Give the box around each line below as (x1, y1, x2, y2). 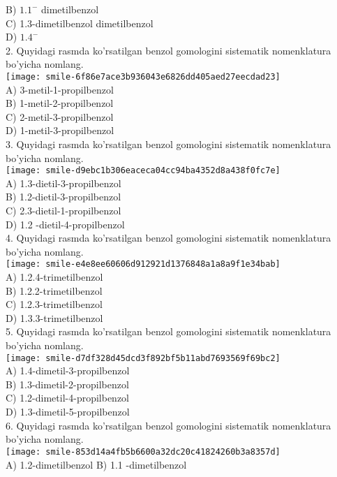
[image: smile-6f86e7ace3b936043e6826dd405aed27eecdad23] (6, 71, 280, 82)
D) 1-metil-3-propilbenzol (6, 123, 114, 138)
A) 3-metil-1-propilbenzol (6, 82, 114, 96)
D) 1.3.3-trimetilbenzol (6, 310, 103, 325)
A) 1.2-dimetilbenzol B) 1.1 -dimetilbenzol (6, 457, 187, 471)
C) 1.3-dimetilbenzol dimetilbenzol (6, 15, 153, 30)
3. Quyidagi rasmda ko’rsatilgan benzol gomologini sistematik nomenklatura (6, 137, 331, 151)
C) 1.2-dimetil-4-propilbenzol (6, 390, 130, 405)
